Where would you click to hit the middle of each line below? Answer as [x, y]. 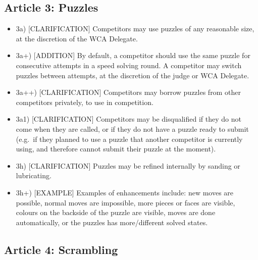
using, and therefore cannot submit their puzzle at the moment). [116, 149]
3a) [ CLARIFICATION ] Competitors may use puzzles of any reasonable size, [135, 29]
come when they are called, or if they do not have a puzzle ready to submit [132, 128]
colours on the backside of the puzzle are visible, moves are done [116, 212]
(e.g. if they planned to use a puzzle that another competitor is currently [129, 139]
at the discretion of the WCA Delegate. [77, 38]
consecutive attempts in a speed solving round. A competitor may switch [129, 65]
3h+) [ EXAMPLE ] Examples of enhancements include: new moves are [125, 192]
